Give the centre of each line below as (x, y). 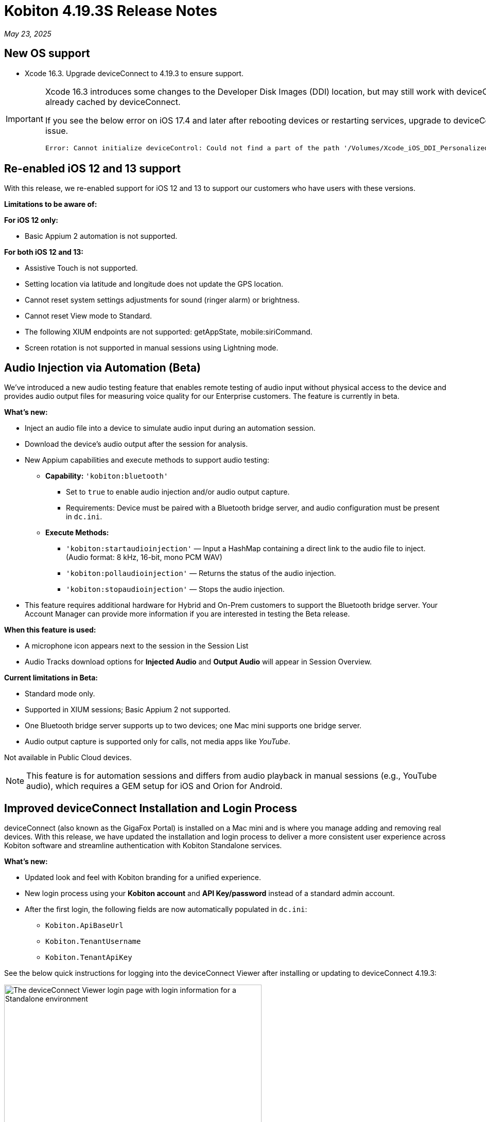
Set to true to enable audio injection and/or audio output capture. (178, 492)
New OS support (47, 54)
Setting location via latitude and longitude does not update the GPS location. (154, 284)
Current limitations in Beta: (51, 678)
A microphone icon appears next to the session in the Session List (137, 646)
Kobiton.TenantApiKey (89, 958)
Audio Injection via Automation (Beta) (102, 367)
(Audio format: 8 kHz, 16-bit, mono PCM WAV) (144, 557)
